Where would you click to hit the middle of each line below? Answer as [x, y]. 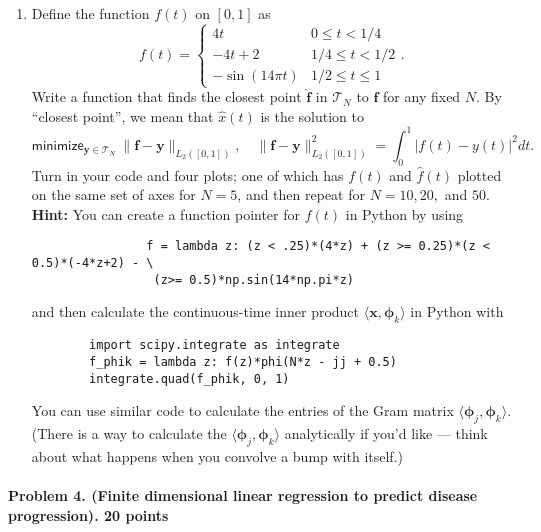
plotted [479, 174]
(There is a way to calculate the [129, 432]
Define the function [90, 13]
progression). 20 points [88, 514]
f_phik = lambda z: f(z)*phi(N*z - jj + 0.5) [243, 361]
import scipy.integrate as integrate [214, 345]
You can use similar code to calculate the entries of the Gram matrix [242, 410]
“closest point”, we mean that [122, 115]
